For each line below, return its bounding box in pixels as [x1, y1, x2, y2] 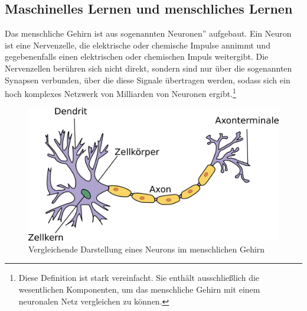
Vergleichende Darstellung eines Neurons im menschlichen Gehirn [28, 242, 265, 255]
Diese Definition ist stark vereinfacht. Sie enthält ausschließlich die [18, 271, 260, 284]
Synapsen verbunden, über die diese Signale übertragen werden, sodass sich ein [5, 73, 290, 86]
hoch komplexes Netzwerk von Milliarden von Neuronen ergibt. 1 [5, 86, 236, 99]
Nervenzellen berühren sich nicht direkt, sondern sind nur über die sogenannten [5, 61, 292, 74]
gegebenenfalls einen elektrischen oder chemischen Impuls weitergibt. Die [5, 50, 269, 63]
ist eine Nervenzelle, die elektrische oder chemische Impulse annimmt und [5, 38, 270, 51]
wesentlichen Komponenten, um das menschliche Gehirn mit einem [18, 283, 260, 295]
